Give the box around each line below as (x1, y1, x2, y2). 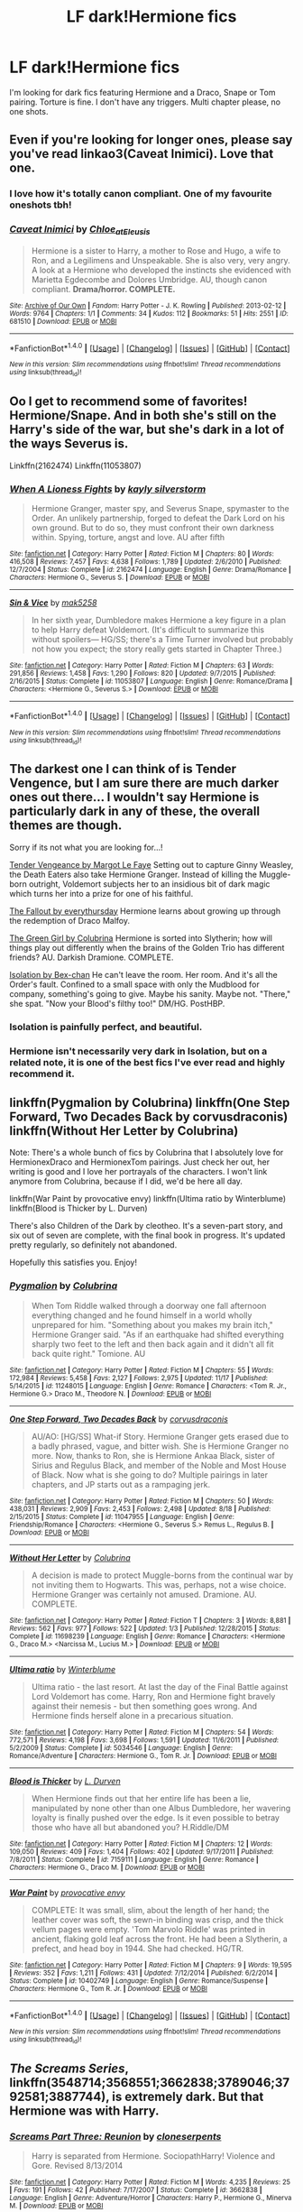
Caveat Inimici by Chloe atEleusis (9, 223, 151, 237)
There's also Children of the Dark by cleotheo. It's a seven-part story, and (9, 1221, 284, 1231)
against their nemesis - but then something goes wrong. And (31, 1700, 258, 1711)
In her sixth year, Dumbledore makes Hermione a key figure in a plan (31, 614, 287, 625)
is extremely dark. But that (112, 2089, 264, 2105)
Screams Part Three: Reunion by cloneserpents (9, 2130, 222, 2143)
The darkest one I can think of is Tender (9, 761, 237, 777)
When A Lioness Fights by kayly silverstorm (9, 483, 207, 495)
